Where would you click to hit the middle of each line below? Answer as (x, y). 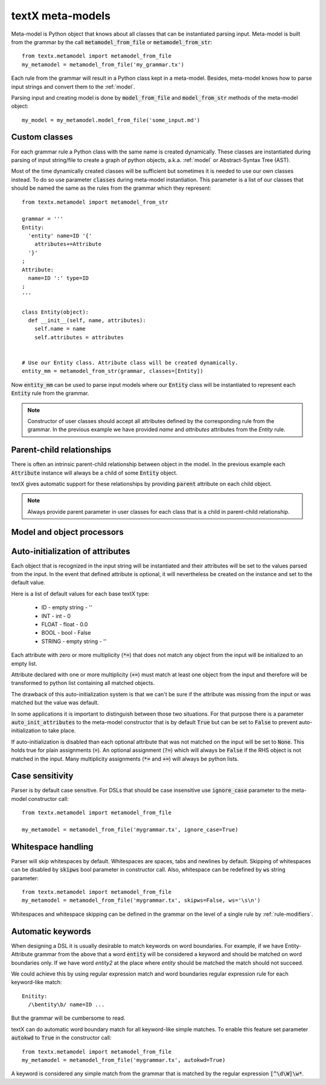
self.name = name (60, 329)
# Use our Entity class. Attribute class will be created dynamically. (130, 362)
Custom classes (42, 137)
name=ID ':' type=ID (59, 278)
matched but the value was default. (55, 703)
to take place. (59, 731)
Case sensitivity (42, 776)
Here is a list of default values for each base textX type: (80, 594)
